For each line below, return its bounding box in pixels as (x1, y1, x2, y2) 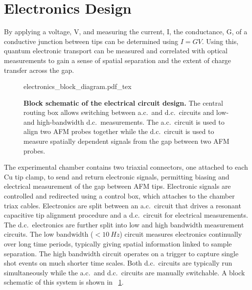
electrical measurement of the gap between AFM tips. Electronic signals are (4, 181, 231, 191)
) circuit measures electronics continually (119, 229, 242, 239)
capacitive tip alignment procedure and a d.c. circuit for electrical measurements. (4, 210, 248, 220)
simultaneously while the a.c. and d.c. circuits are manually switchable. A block (4, 267, 245, 277)
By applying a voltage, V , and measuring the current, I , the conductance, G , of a (4, 26, 248, 37)
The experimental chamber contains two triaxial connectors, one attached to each (4, 162, 248, 172)
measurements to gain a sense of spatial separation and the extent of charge (4, 55, 231, 65)
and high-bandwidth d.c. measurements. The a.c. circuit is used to (23, 116, 225, 127)
